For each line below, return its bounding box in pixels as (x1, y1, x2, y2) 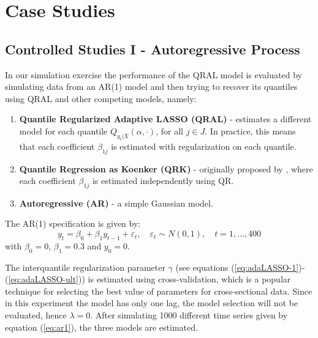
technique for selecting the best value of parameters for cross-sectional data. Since (5, 284, 312, 297)
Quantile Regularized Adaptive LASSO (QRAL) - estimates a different (19, 112, 312, 125)
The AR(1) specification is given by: (5, 217, 141, 230)
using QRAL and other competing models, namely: (5, 92, 197, 105)
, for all (156, 124, 183, 137)
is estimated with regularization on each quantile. (111, 139, 297, 152)
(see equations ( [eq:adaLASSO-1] (175, 260, 299, 273)
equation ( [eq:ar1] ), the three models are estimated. (5, 320, 198, 333)
